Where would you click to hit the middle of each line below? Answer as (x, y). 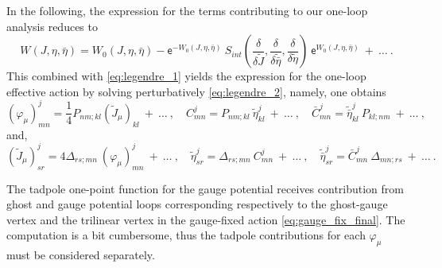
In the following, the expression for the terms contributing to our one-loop (187, 10)
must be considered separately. (81, 255)
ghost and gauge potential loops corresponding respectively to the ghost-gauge (197, 204)
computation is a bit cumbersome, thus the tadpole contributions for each (186, 235)
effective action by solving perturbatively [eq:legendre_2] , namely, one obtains (196, 91)
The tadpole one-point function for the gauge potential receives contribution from (205, 188)
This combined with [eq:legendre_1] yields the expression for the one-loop (186, 76)
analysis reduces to (52, 26)
